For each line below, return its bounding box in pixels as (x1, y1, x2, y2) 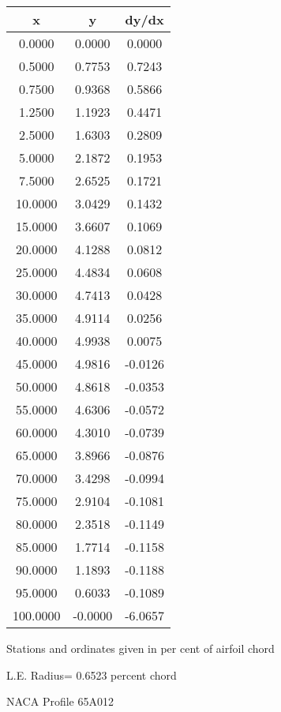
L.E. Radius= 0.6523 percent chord (6, 666, 177, 683)
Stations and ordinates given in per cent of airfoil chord (6, 640, 275, 656)
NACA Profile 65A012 (6, 693, 114, 710)
